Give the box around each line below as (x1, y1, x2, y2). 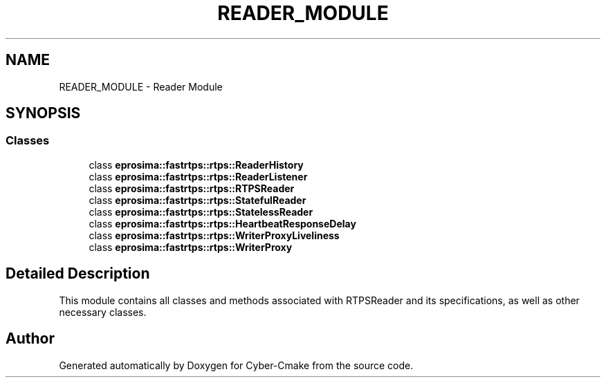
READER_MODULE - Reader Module (59, 80, 223, 93)
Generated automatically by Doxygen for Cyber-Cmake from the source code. (59, 359, 414, 371)
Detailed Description (6, 265, 150, 283)
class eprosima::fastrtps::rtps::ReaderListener (89, 170, 308, 183)
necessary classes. (59, 306, 147, 318)
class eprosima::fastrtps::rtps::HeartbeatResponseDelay (89, 217, 356, 230)
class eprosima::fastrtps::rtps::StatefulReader (89, 194, 306, 206)
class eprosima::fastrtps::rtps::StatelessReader (89, 205, 313, 218)
